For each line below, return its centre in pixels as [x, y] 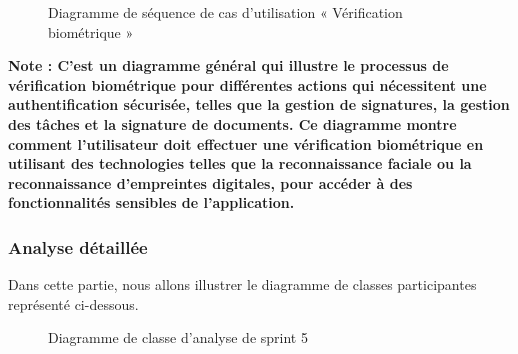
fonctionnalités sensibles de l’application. [151, 202]
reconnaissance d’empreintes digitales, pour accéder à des [210, 182]
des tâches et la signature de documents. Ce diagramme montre [232, 123]
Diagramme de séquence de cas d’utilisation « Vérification [225, 12]
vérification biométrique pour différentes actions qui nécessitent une [247, 84]
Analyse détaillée [78, 246]
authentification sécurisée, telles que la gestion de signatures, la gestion [259, 104]
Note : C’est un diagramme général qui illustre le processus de [228, 65]
